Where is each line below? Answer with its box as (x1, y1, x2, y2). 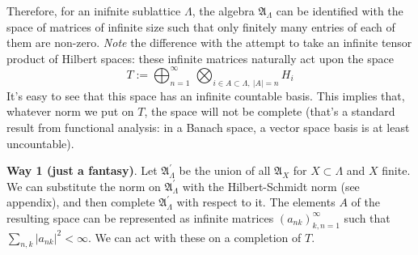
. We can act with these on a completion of (87, 228, 302, 245)
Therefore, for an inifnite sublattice (6, 2, 181, 19)
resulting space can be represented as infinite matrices (6, 209, 274, 226)
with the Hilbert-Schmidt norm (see (182, 177, 360, 194)
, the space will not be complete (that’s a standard (144, 103, 395, 120)
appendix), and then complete (6, 193, 155, 210)
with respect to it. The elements (176, 193, 336, 210)
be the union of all (179, 162, 271, 179)
